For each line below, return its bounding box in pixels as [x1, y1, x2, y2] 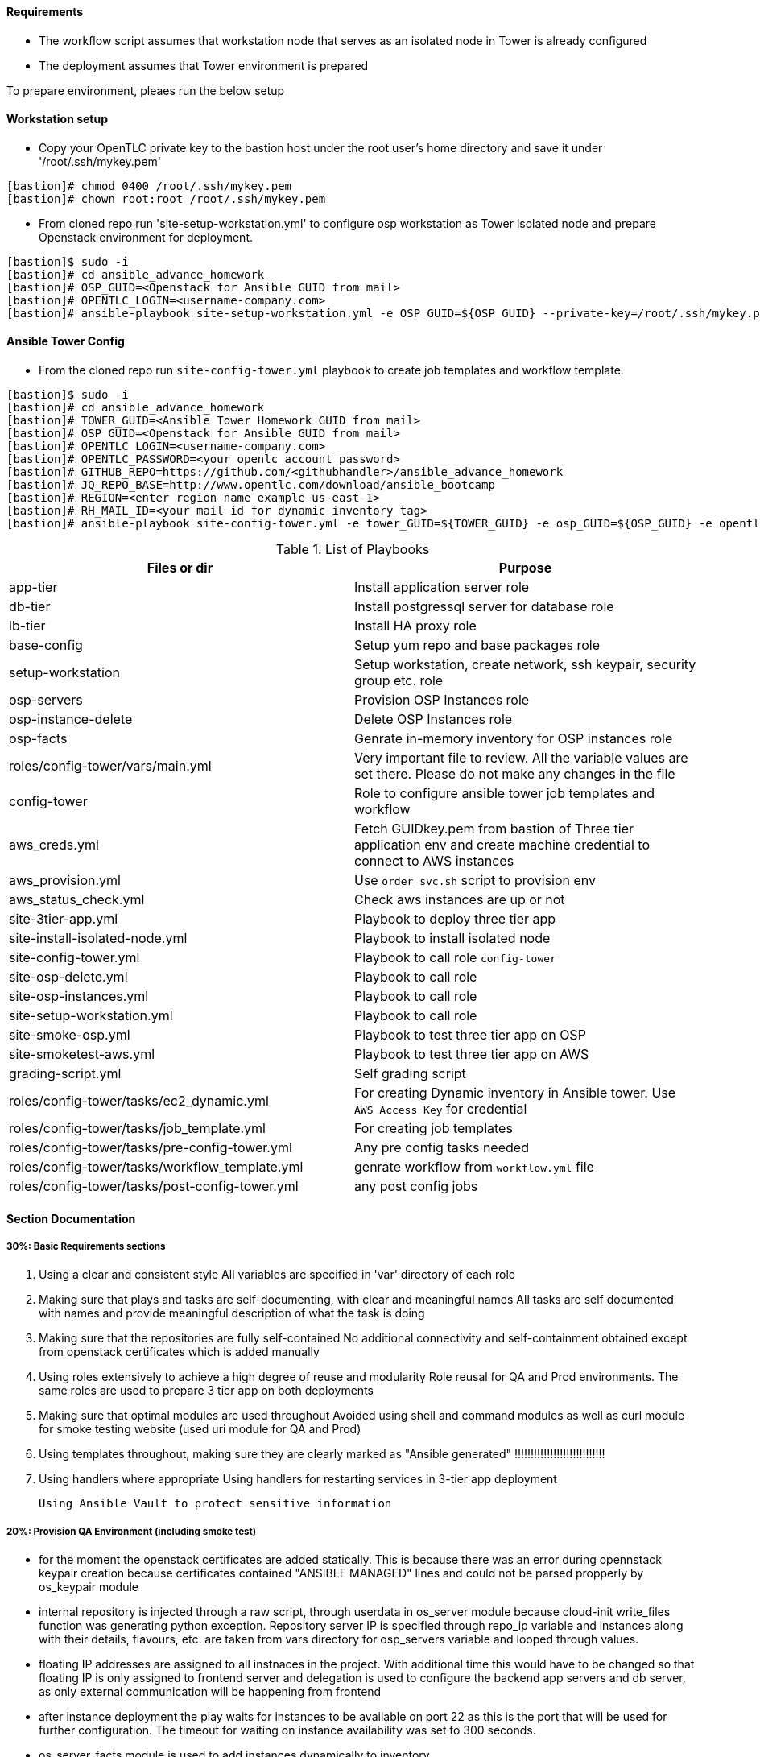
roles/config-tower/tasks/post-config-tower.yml [9, 1178, 299, 1195]
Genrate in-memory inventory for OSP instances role [354, 730, 673, 747]
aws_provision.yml [9, 872, 121, 889]
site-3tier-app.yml [9, 911, 118, 928]
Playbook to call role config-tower [354, 949, 556, 966]
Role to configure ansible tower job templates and [354, 785, 655, 802]
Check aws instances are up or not [354, 891, 565, 908]
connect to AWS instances [354, 853, 514, 870]
